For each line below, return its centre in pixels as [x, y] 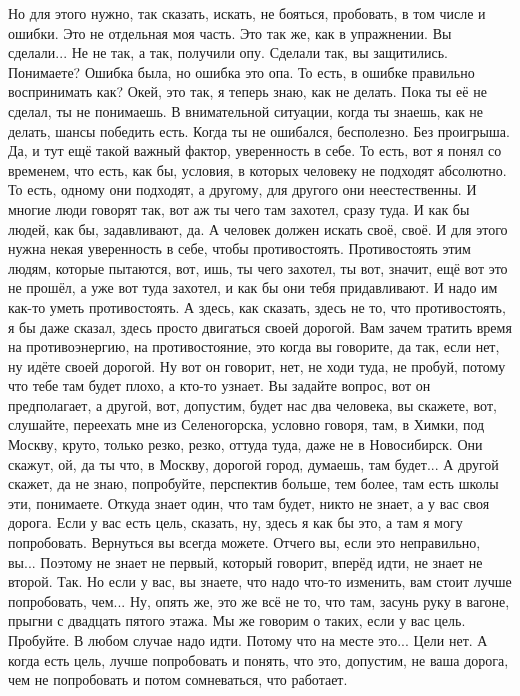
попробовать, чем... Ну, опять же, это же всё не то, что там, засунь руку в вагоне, [259, 600]
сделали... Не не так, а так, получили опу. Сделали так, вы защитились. [228, 52]
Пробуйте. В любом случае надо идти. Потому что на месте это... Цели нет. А [248, 640]
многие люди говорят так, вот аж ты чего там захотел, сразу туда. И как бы [239, 208]
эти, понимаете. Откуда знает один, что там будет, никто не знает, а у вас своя [249, 502]
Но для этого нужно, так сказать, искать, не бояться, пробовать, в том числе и [247, 13]
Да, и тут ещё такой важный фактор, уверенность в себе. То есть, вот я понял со [255, 150]
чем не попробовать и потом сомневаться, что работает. [178, 679]
